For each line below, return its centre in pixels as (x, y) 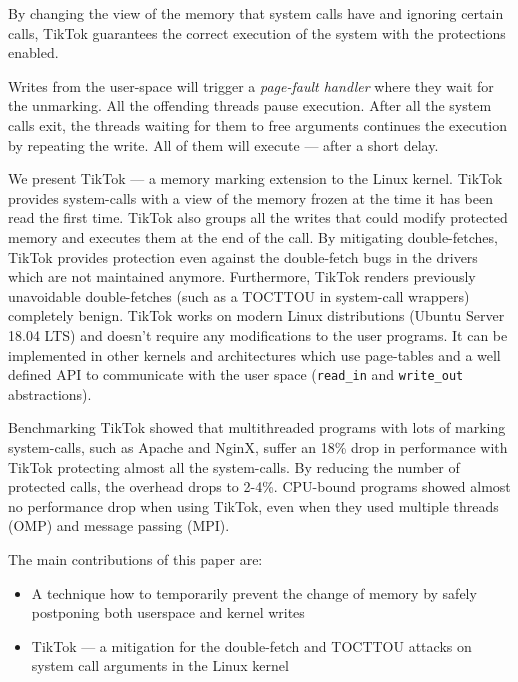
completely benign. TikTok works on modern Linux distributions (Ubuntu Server (256, 315)
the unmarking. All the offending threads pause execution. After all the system (250, 105)
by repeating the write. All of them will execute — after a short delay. (223, 144)
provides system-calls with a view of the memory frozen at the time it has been (250, 197)
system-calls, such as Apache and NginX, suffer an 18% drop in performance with (258, 446)
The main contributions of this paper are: (135, 558)
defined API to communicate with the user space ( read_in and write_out (236, 374)
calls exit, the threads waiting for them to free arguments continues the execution (257, 124)
